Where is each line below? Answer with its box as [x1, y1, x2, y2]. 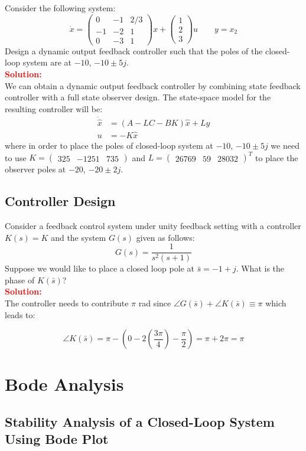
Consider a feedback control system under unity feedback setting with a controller [5, 219, 301, 231]
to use [5, 151, 27, 164]
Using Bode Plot [5, 430, 109, 448]
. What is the [236, 262, 285, 274]
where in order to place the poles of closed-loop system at [5, 139, 213, 152]
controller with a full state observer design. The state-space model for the [5, 91, 271, 103]
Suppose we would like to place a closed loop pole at [5, 262, 194, 274]
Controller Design [5, 192, 116, 210]
